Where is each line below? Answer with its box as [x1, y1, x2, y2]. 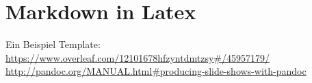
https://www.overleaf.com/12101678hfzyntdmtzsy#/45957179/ [5, 50, 270, 64]
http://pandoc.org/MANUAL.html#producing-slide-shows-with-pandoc [5, 64, 307, 78]
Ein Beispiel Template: [5, 37, 101, 51]
